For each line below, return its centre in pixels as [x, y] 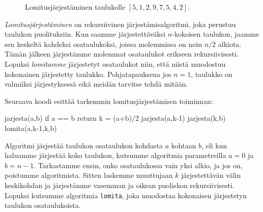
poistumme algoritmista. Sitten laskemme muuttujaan [89, 175]
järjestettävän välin [211, 175]
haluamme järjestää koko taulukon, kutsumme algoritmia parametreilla [115, 155]
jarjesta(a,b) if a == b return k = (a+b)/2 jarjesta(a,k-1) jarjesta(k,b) [115, 118]
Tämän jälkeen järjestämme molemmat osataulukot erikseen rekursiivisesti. [122, 54]
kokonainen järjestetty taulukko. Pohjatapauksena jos [88, 74]
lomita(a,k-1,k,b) [31, 128]
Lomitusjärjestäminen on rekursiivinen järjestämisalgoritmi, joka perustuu [120, 24]
